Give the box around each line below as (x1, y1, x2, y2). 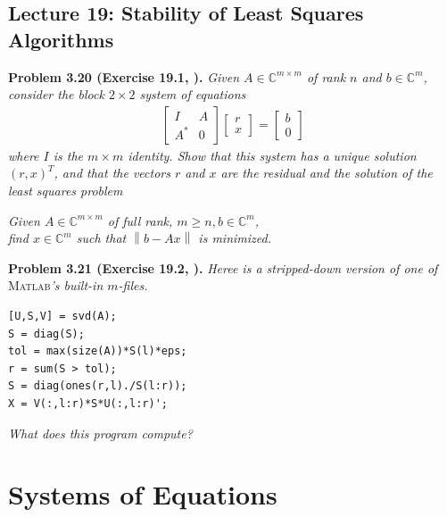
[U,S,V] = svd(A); (8, 309, 117, 322)
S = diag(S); (8, 327, 85, 340)
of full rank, (107, 211, 173, 229)
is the (53, 146, 84, 164)
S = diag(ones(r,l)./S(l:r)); (8, 379, 187, 393)
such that (76, 229, 127, 247)
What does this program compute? (8, 423, 193, 442)
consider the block (8, 85, 104, 104)
